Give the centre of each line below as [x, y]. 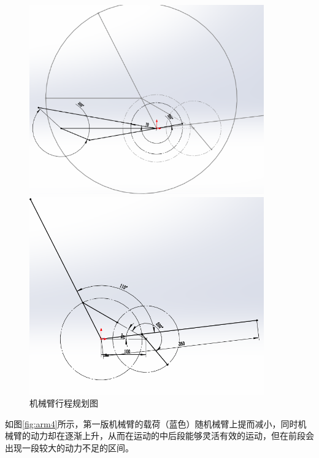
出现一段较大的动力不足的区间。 [69, 447]
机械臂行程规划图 [64, 403]
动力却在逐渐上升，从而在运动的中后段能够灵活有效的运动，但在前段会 [172, 436]
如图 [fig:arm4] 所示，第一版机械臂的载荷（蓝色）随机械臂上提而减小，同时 [152, 423]
